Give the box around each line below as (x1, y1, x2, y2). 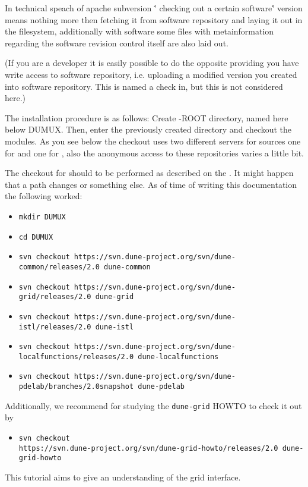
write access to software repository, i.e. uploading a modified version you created (5, 68, 297, 80)
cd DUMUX (18, 232, 53, 241)
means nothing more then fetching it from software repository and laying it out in (5, 13, 303, 26)
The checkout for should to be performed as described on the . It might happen (5, 166, 294, 179)
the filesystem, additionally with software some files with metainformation (5, 25, 274, 37)
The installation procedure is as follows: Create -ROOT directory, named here (5, 111, 288, 124)
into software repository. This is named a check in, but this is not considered (5, 80, 283, 92)
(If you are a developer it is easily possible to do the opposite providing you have (5, 56, 299, 69)
